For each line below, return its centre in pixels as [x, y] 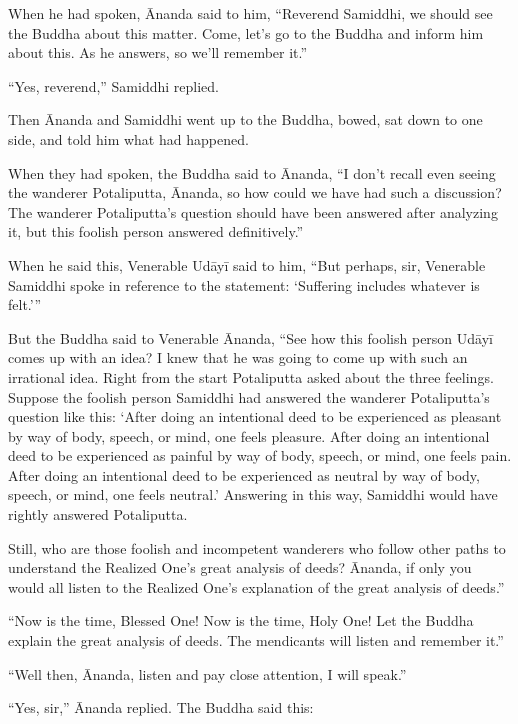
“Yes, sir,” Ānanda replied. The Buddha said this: [161, 707]
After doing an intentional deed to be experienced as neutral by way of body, [244, 474]
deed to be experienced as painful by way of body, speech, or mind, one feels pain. [260, 455]
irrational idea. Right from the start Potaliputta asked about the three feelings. [251, 376]
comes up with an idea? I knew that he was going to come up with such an [238, 357]
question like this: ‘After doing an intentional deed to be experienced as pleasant [255, 416]
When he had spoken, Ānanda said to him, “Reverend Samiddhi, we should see [250, 13]
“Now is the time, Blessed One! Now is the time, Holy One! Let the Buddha [241, 620]
